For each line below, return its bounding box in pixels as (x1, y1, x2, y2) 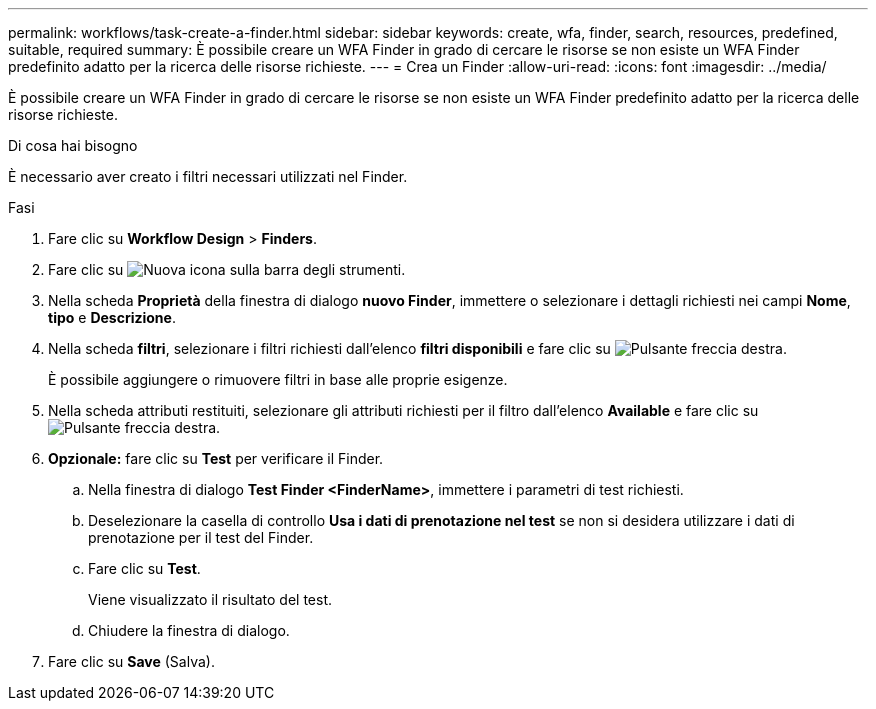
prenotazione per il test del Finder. (88, 529, 314, 546)
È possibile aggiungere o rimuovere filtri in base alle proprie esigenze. (48, 371, 508, 388)
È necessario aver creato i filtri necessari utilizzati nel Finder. (8, 168, 408, 185)
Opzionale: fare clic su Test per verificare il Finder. (48, 450, 384, 467)
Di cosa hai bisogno (8, 137, 138, 154)
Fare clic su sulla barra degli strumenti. (48, 261, 406, 278)
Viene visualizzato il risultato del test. (88, 591, 332, 608)
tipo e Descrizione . (48, 309, 176, 326)
